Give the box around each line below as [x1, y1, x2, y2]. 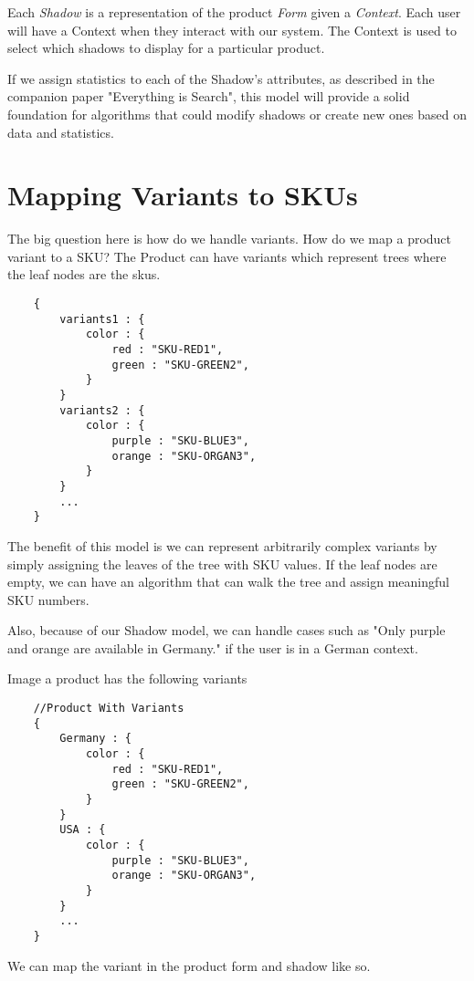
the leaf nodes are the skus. [7, 265, 161, 284]
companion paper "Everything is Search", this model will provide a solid [7, 87, 410, 106]
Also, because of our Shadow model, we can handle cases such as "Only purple [7, 621, 446, 640]
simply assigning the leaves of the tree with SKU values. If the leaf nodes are [7, 554, 437, 573]
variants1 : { [59, 312, 145, 326]
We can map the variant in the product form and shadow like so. [7, 955, 371, 975]
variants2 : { [59, 403, 145, 417]
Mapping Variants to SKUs [7, 176, 358, 214]
